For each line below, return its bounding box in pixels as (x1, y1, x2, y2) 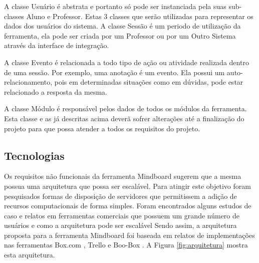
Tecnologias (4, 147, 65, 163)
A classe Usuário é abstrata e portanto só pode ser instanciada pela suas (4, 1, 226, 11)
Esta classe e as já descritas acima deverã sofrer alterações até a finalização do (4, 113, 244, 123)
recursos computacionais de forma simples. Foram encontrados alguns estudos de (4, 200, 251, 211)
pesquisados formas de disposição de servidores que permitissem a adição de (4, 190, 237, 201)
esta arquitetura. (4, 249, 55, 260)
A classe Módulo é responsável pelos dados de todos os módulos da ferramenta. (4, 103, 247, 114)
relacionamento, (4, 77, 53, 87)
